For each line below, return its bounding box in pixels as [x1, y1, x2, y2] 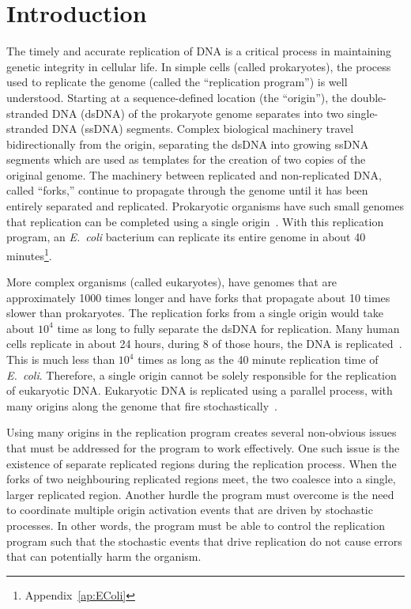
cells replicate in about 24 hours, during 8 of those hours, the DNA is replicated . [6, 335, 402, 352]
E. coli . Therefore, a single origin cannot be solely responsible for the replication [6, 366, 397, 383]
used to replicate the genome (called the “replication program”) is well [6, 74, 348, 90]
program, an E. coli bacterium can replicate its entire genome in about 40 [6, 229, 366, 245]
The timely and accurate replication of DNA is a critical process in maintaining [6, 43, 392, 59]
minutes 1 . [6, 244, 52, 263]
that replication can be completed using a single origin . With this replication [6, 213, 384, 229]
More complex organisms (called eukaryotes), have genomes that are [6, 274, 337, 290]
